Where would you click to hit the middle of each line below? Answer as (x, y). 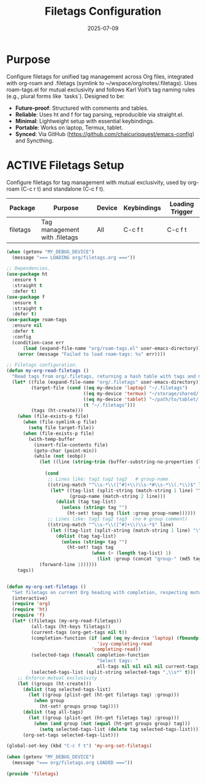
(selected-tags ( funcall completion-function (90, 655)
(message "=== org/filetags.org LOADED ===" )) (72, 763)
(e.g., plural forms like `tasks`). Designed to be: (66, 96)
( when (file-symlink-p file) (60, 422)
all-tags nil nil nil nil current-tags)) (151, 667)
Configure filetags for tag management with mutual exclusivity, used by (97, 182)
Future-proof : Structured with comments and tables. (82, 108)
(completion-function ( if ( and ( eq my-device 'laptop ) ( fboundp (115, 638)
